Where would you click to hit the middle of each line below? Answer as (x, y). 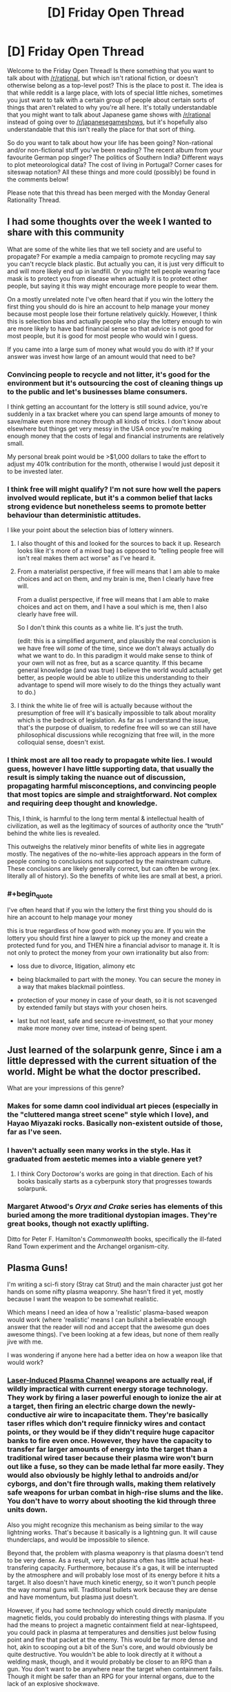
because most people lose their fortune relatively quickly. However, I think (112, 314)
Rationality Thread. (34, 200)
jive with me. (25, 1342)
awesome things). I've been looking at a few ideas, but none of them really (113, 1335)
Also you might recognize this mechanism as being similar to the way (105, 1525)
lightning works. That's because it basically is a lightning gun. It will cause (112, 1532)
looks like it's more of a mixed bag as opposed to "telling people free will (120, 551)
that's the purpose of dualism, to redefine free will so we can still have (117, 728)
